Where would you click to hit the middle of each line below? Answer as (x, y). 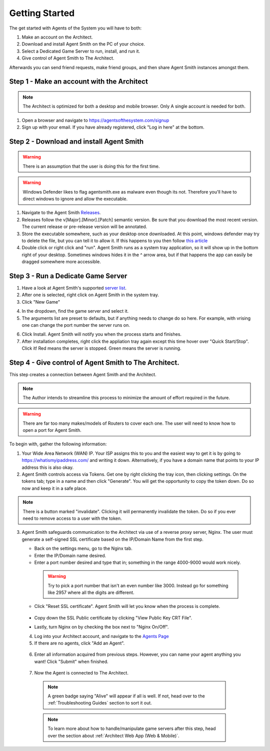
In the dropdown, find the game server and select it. (75, 311)
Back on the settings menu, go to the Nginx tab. (83, 548)
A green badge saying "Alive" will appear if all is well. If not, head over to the (126, 696)
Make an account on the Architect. (57, 37)
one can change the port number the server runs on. (76, 325)
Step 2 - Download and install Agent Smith (76, 141)
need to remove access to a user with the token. (72, 518)
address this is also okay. (48, 467)
